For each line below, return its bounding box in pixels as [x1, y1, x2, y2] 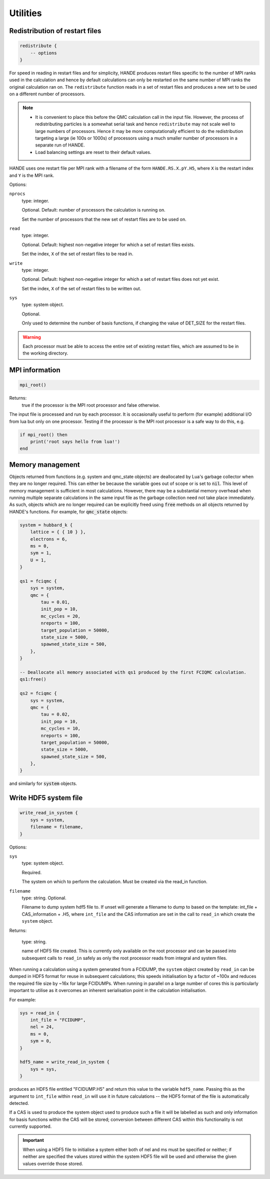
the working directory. [22, 350, 68, 356]
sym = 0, [30, 1038, 52, 1044]
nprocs [9, 191, 25, 197]
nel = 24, [30, 1024, 54, 1030]
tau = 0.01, [40, 599, 70, 605]
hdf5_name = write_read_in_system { [19, 1059, 110, 1065]
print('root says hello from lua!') [30, 439, 120, 444]
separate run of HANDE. [35, 142, 85, 148]
